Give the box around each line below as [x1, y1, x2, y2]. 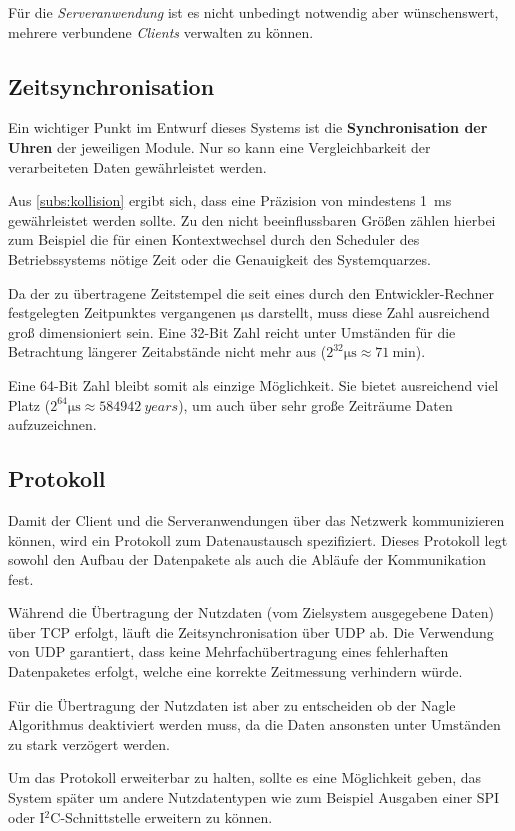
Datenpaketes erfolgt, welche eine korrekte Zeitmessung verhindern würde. [8, 661, 463, 682]
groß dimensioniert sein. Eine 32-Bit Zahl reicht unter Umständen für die [8, 321, 456, 342]
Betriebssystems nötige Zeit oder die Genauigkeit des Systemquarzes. [8, 248, 431, 269]
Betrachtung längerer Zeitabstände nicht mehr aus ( [8, 341, 327, 362]
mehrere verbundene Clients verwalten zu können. [8, 21, 314, 42]
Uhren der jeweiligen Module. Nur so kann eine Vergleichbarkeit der [8, 136, 431, 157]
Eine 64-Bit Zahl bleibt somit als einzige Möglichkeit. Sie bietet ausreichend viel [8, 374, 499, 395]
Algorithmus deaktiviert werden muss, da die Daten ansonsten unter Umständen [8, 714, 501, 735]
